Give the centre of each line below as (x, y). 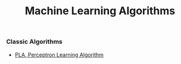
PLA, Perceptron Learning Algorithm (59, 55)
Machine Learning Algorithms (100, 11)
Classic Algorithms (34, 41)
